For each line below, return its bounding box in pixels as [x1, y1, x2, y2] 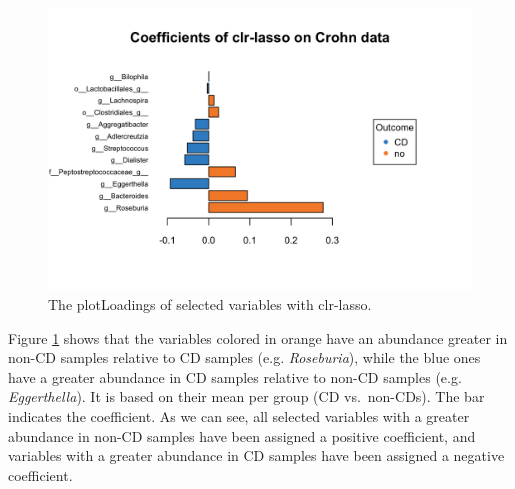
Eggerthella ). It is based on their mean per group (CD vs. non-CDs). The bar [8, 386, 485, 407]
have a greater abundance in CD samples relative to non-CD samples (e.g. [8, 366, 462, 387]
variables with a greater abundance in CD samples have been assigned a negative [8, 445, 505, 466]
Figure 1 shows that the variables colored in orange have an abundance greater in [8, 327, 508, 348]
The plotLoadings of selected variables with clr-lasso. [48, 293, 372, 314]
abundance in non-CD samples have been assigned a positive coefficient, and [8, 425, 476, 446]
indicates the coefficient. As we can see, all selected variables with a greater [8, 405, 470, 426]
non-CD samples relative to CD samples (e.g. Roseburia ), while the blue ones [8, 347, 481, 368]
